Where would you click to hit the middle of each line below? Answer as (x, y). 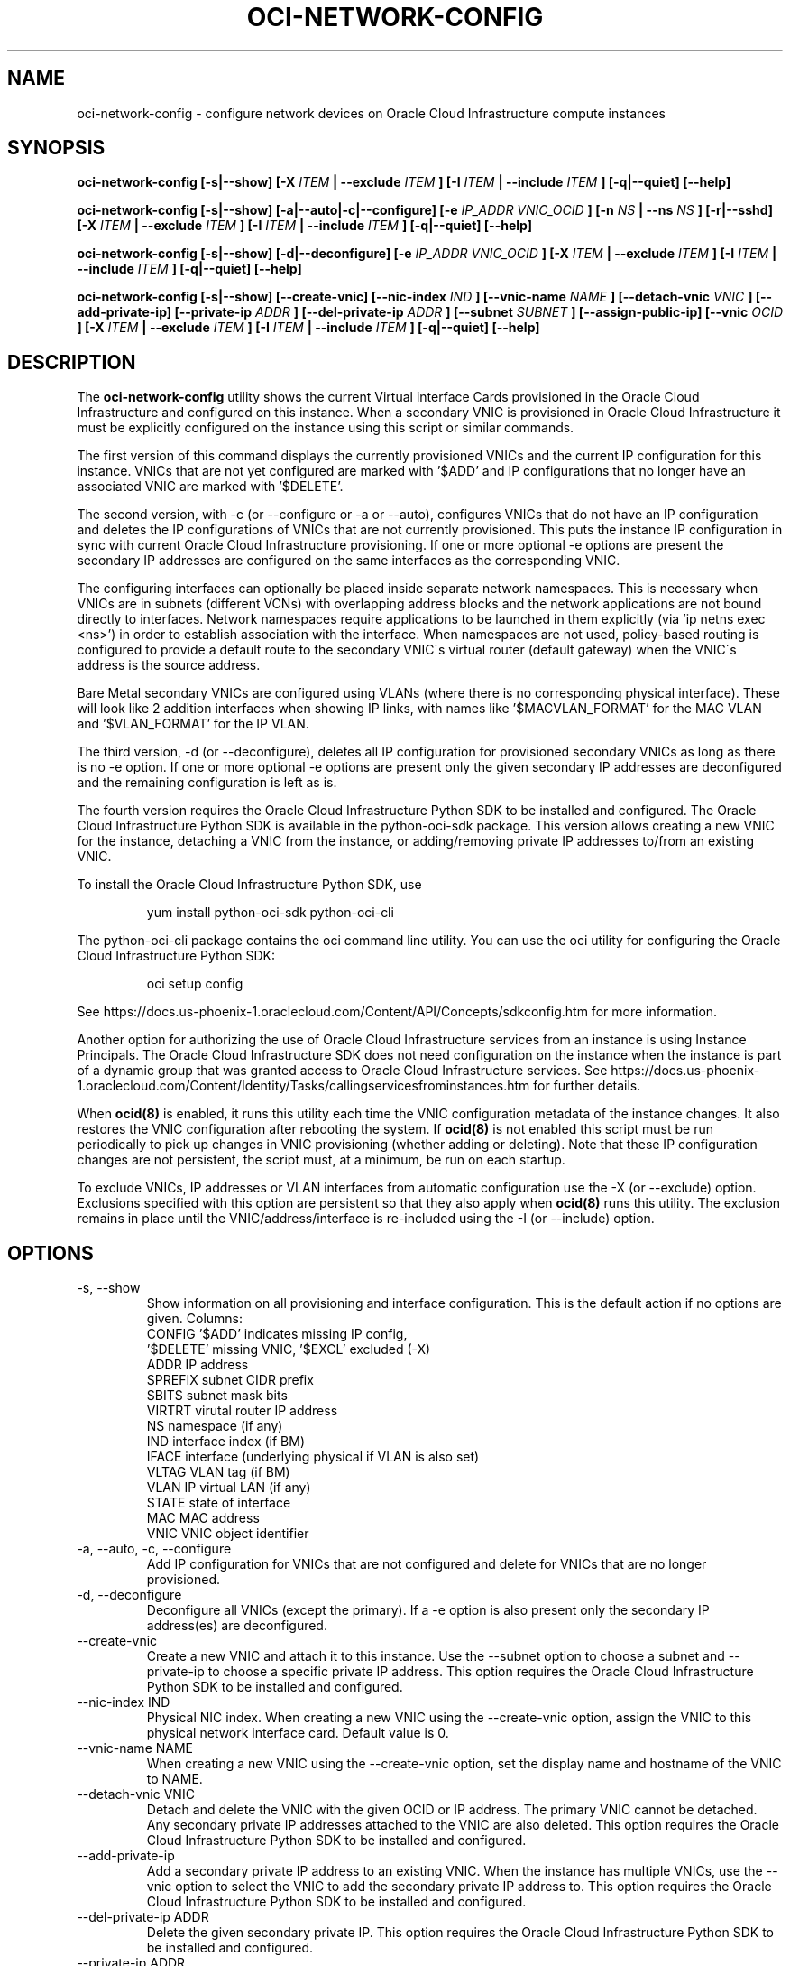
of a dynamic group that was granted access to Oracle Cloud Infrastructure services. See (342, 1071)
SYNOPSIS (56, 148)
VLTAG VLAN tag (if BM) (218, 1472)
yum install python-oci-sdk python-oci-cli (270, 913)
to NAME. (175, 1779)
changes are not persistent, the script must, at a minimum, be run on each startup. (321, 1160)
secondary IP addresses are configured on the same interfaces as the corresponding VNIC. (349, 561)
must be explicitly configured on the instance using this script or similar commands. (326, 428)
